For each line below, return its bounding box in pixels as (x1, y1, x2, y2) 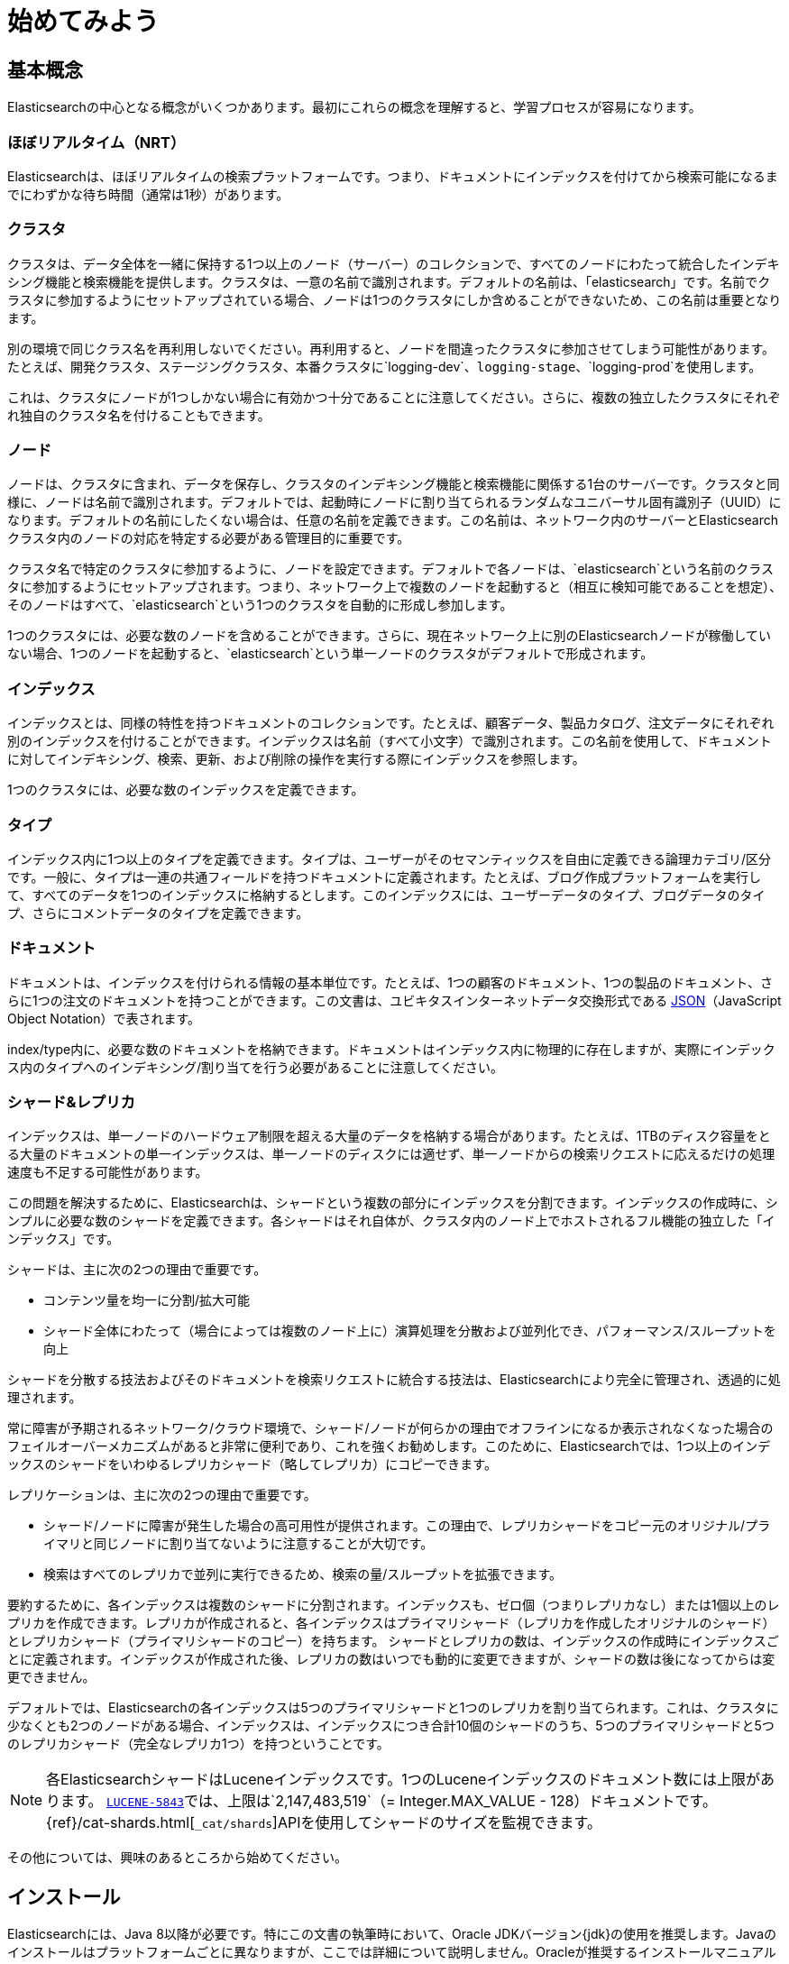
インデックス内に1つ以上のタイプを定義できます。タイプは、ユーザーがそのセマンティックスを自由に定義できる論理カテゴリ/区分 (7, 850, 772, 867)
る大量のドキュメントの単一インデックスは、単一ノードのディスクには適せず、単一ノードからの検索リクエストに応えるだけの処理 (7, 1146, 775, 1162)
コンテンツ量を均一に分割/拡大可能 (43, 1292, 251, 1308)
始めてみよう (7, 6, 160, 37)
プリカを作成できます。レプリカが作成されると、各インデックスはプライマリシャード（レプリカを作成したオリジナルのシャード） (7, 1615, 775, 1631)
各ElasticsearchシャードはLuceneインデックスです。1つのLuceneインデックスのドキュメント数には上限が (46, 1770, 760, 1789)
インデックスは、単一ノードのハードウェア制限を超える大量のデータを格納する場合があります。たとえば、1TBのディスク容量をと (7, 1128, 771, 1144)
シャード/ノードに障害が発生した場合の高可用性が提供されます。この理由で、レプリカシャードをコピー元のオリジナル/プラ (43, 1518, 771, 1534)
